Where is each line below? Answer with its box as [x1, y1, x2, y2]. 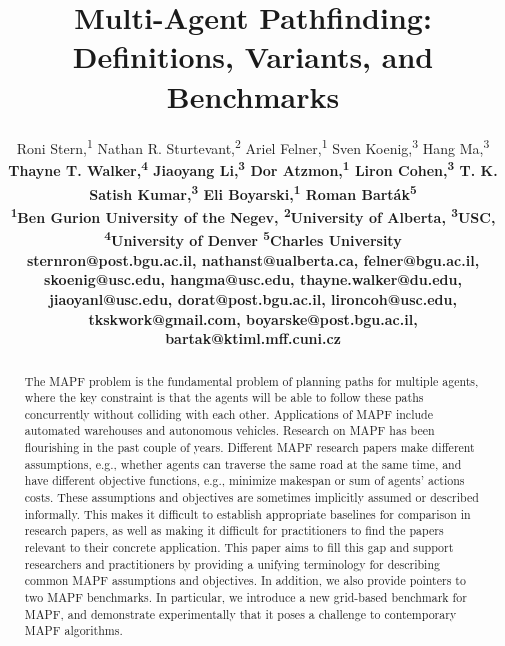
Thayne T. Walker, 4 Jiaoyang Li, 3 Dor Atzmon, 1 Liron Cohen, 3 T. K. [8, 157, 498, 181]
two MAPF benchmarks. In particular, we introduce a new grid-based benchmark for [24, 589, 467, 606]
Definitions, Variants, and [72, 36, 434, 77]
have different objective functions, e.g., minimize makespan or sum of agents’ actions [24, 472, 465, 489]
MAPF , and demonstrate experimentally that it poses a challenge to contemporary [24, 605, 457, 622]
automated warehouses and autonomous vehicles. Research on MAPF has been [24, 422, 435, 439]
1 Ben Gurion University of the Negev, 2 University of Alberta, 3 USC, [10, 204, 496, 227]
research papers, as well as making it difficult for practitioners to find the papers [24, 522, 444, 539]
